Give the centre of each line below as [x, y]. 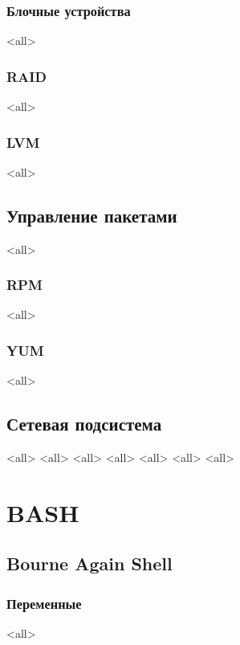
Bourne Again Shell [89, 563]
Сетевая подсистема [84, 424]
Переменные [44, 603]
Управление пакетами [92, 215]
